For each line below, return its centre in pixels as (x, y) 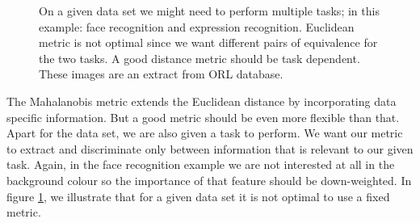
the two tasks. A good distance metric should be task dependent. (199, 58)
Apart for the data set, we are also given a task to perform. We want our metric (205, 133)
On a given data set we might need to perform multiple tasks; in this (209, 11)
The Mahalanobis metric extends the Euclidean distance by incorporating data (202, 101)
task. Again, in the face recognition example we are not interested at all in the (201, 164)
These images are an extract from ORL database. (161, 74)
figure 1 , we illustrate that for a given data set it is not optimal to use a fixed (198, 196)
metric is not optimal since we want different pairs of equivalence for (208, 42)
